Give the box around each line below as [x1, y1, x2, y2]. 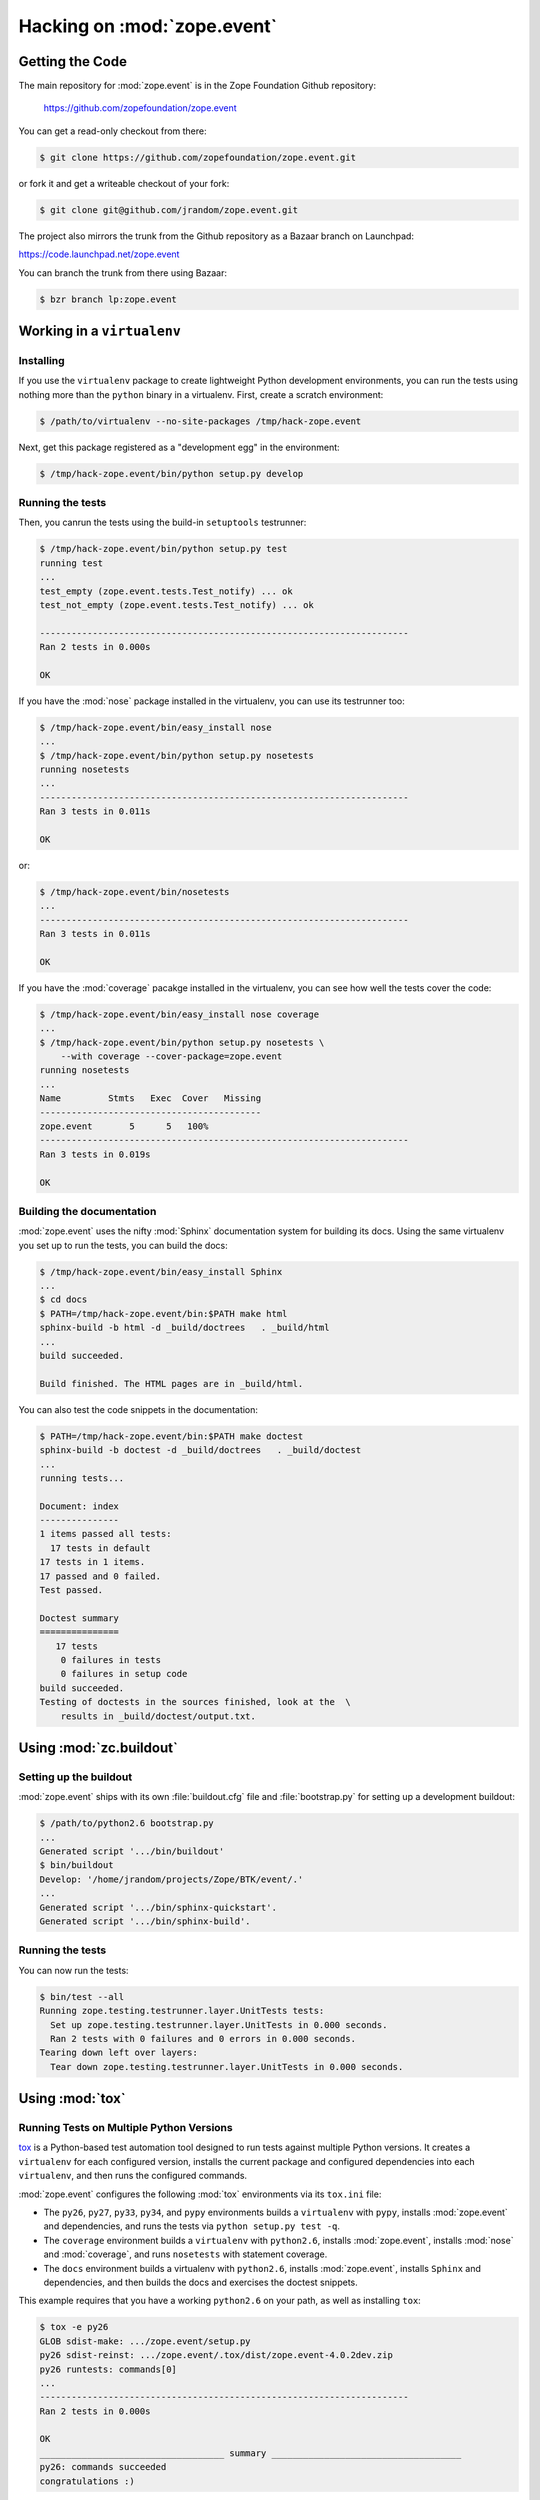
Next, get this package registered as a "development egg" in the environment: [18, 441, 340, 453]
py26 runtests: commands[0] [39, 2363, 177, 2375]
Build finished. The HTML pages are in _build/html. [39, 1378, 304, 1389]
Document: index [39, 1500, 120, 1512]
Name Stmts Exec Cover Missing [39, 1093, 262, 1104]
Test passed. [39, 1585, 104, 1596]
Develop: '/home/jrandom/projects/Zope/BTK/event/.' [39, 1873, 304, 1885]
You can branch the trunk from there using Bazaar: [18, 266, 228, 279]
